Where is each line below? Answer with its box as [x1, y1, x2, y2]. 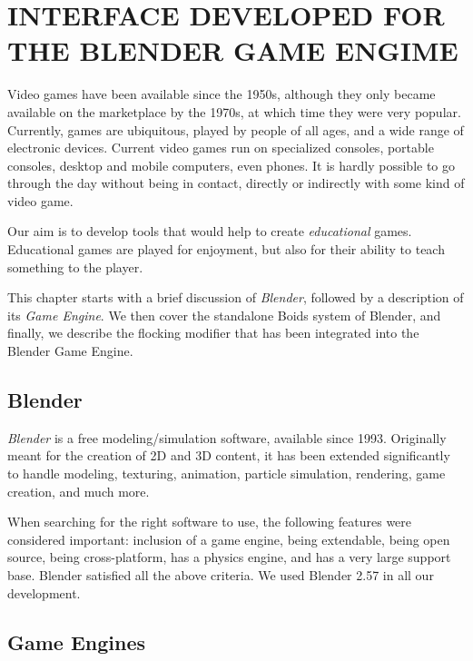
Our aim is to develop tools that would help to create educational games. [7, 222, 412, 241]
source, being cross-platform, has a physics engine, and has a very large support [7, 548, 451, 567]
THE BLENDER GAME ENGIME [7, 32, 458, 69]
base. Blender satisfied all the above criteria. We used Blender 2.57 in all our [7, 565, 434, 584]
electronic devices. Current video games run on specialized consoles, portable [7, 138, 434, 157]
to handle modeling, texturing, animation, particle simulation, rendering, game [7, 464, 446, 483]
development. [7, 583, 81, 602]
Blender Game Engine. [7, 341, 133, 360]
